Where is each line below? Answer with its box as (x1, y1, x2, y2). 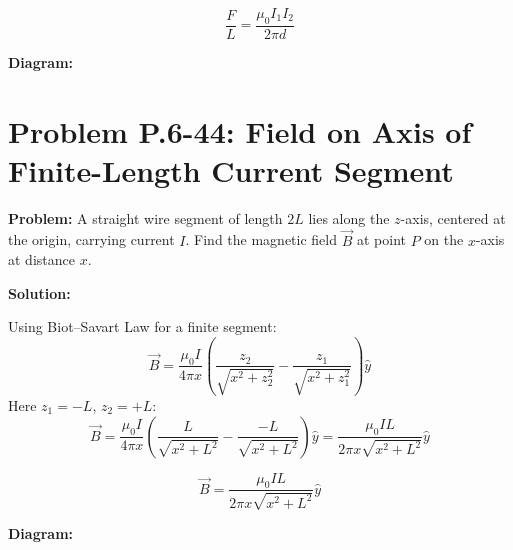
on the (424, 229, 464, 250)
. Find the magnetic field (185, 229, 337, 250)
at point (356, 229, 406, 250)
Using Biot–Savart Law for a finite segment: (8, 316, 277, 337)
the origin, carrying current (8, 229, 175, 250)
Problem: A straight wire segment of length (8, 207, 283, 228)
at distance (8, 249, 75, 270)
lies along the (308, 207, 390, 228)
